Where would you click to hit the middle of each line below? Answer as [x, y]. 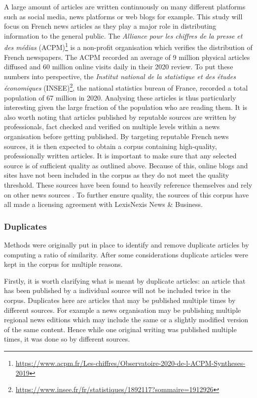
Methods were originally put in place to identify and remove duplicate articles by [127, 245]
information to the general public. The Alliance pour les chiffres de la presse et [123, 35]
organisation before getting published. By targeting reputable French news [116, 136]
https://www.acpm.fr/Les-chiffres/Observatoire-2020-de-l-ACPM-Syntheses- [130, 363]
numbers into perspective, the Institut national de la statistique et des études [120, 76]
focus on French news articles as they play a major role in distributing [110, 26]
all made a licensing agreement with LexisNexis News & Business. [104, 204]
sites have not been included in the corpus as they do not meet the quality [117, 175]
